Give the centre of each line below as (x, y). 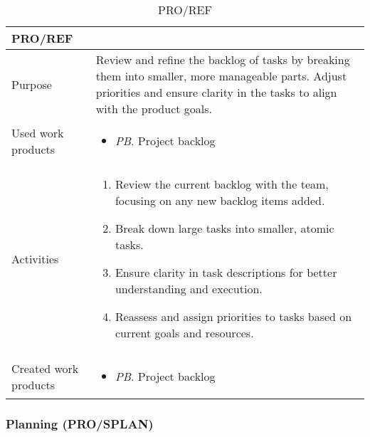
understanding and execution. (189, 289)
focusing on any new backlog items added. (220, 200)
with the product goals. (154, 109)
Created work (45, 368)
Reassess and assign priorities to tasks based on (233, 316)
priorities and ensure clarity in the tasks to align (216, 92)
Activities (35, 258)
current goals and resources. (184, 333)
